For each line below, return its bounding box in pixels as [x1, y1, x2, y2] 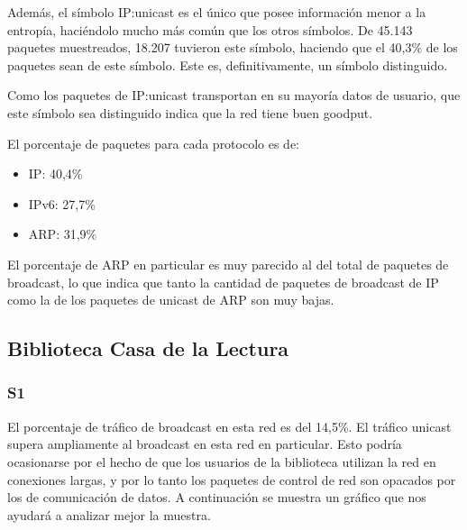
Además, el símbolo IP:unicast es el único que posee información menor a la [7, 3, 426, 21]
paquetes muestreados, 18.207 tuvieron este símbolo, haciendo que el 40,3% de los [7, 38, 458, 57]
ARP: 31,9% [28, 224, 97, 243]
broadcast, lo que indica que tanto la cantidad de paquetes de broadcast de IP [7, 272, 439, 291]
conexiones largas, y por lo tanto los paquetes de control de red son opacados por [7, 470, 456, 489]
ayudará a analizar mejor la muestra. [7, 505, 211, 524]
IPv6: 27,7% [28, 194, 96, 213]
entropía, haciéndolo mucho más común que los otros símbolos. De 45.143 [7, 20, 413, 39]
